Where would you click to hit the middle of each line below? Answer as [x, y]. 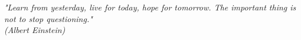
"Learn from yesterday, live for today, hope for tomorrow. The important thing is [150, 7]
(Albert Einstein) [35, 30]
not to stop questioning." [48, 18]
